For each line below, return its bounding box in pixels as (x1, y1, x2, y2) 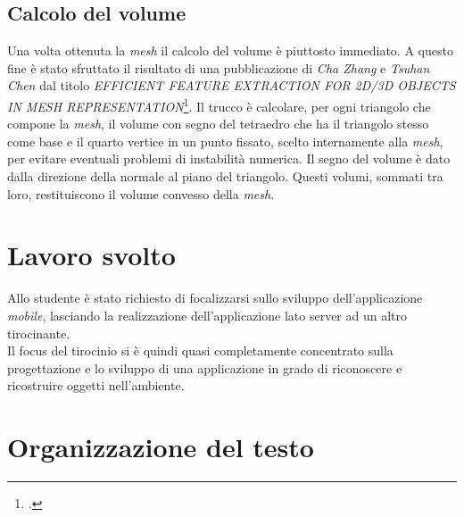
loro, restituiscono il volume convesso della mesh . (7, 184, 275, 203)
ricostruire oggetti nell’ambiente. (7, 376, 185, 395)
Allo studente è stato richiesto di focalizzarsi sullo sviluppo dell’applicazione (7, 288, 423, 307)
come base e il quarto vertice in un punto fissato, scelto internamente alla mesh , (7, 131, 443, 150)
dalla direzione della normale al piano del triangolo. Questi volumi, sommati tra (7, 167, 443, 186)
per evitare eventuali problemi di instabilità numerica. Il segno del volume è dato (7, 149, 451, 168)
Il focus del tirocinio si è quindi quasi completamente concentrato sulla (7, 341, 394, 360)
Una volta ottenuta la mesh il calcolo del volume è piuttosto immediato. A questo (7, 41, 453, 60)
